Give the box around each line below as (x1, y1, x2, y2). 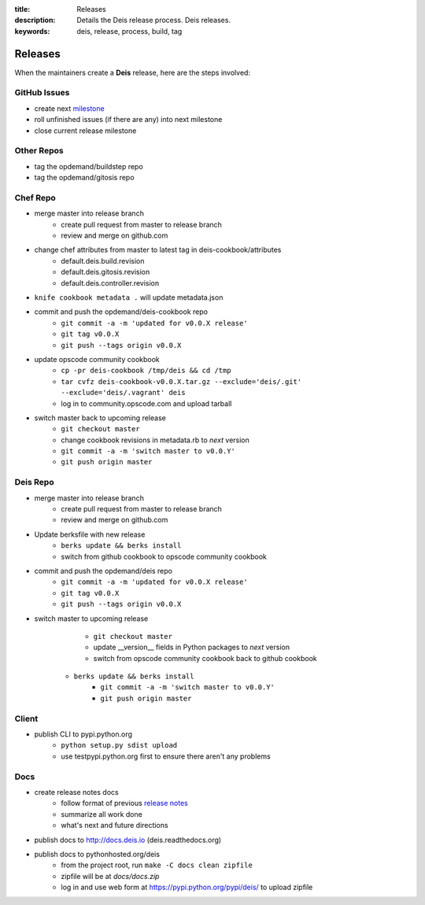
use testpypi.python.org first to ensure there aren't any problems (61, 752, 271, 761)
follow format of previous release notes (61, 799, 188, 808)
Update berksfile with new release (34, 530, 146, 539)
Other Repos (14, 146, 64, 157)
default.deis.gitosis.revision (61, 268, 150, 277)
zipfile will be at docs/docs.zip (61, 871, 160, 881)
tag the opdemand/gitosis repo (34, 173, 135, 183)
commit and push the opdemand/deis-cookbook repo (34, 307, 209, 316)
